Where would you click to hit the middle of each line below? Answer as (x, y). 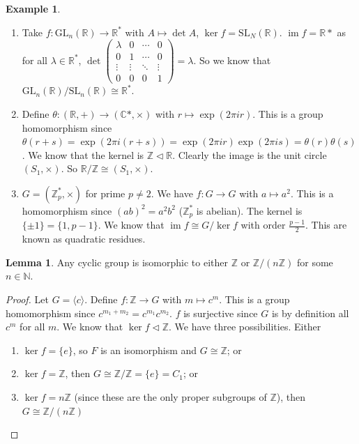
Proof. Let (27, 299)
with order (263, 225)
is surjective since (221, 313)
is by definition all (310, 313)
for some (315, 262)
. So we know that (232, 60)
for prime (105, 193)
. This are (326, 225)
